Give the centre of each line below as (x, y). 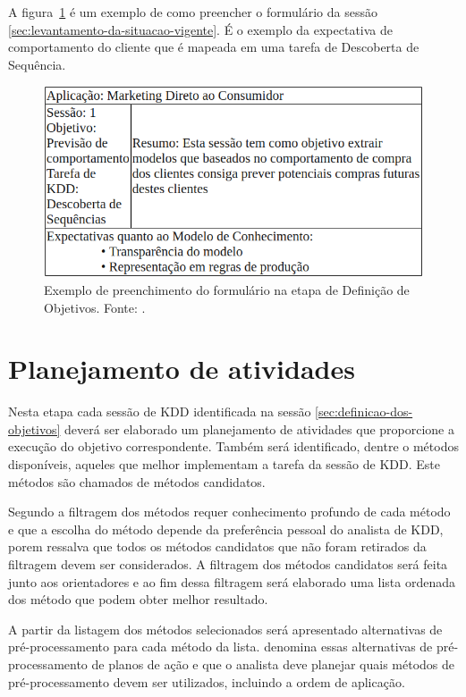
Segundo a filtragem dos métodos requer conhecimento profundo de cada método (229, 512)
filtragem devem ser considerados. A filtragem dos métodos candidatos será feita (228, 564)
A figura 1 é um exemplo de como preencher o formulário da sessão (193, 12)
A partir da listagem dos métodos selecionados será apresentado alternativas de (225, 629)
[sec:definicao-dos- (364, 411)
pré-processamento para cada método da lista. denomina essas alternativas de (220, 647)
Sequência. (37, 64)
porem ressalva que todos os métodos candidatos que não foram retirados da (217, 546)
